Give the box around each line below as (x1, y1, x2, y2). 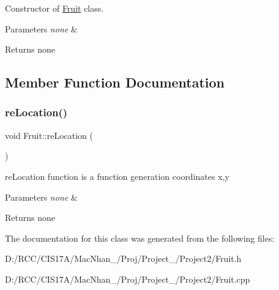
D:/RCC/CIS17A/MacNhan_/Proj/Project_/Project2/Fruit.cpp (5, 272, 250, 285)
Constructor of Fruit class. (5, 2, 104, 14)
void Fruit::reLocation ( (5, 128, 94, 141)
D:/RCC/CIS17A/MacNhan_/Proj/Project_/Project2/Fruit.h (5, 252, 242, 265)
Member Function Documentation (5, 73, 225, 92)
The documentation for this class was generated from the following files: (5, 231, 275, 244)
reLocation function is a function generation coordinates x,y (5, 169, 229, 182)
